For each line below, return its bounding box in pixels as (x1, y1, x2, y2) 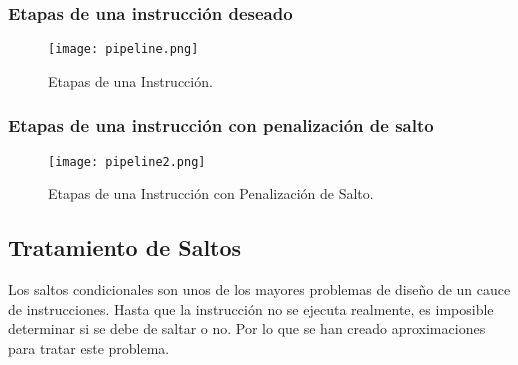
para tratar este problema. (8, 337, 170, 358)
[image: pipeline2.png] (48, 154, 206, 169)
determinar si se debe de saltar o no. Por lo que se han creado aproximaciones (8, 318, 486, 339)
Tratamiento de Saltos (8, 232, 242, 263)
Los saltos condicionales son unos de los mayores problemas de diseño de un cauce (8, 279, 511, 300)
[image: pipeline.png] (48, 42, 199, 57)
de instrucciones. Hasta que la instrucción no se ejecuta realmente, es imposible (8, 298, 494, 319)
